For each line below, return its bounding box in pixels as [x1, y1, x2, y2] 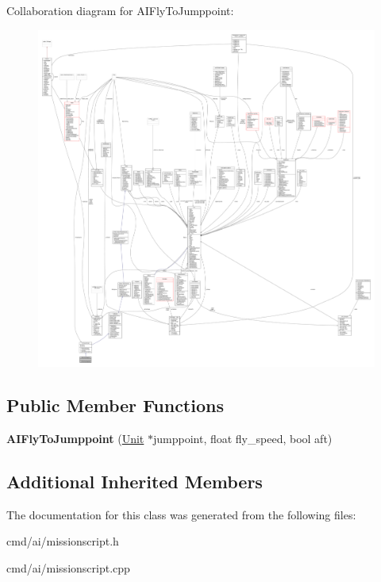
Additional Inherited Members [6, 468, 263, 493]
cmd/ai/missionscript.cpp [6, 559, 130, 576]
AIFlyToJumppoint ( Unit [6, 430, 144, 446]
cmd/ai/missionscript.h [6, 533, 119, 549]
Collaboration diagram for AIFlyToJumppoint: [6, 2, 234, 18]
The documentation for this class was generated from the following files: [6, 506, 356, 522]
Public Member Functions [6, 392, 224, 417]
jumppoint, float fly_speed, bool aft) [152, 430, 333, 446]
